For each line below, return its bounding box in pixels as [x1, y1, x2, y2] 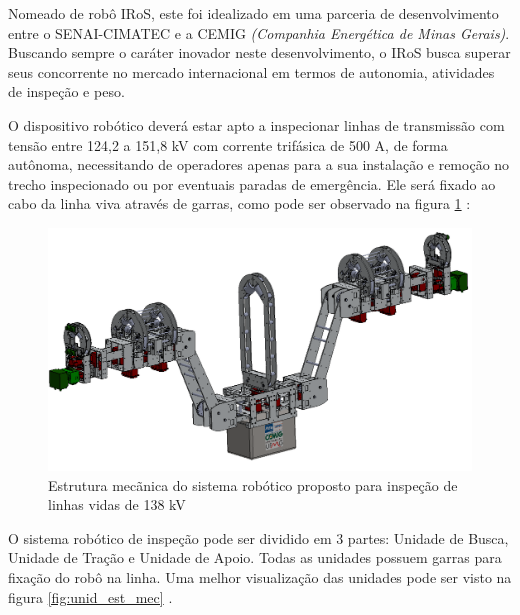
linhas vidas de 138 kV [48, 494, 186, 515]
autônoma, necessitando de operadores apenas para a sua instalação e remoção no [8, 154, 510, 175]
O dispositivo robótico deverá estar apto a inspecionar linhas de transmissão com [8, 114, 505, 135]
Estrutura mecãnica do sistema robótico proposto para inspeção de [48, 474, 458, 495]
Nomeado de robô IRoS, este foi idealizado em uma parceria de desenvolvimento [8, 3, 499, 23]
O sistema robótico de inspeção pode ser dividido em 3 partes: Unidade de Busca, [8, 527, 509, 548]
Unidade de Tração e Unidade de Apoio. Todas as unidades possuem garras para [8, 547, 502, 568]
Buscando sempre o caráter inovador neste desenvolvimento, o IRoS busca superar [8, 42, 511, 63]
